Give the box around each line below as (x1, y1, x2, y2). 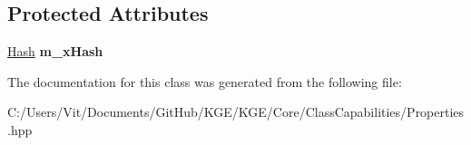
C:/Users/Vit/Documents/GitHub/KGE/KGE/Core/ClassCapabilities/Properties (7, 102, 465, 121)
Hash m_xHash (7, 42, 103, 61)
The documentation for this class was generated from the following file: (7, 72, 402, 91)
